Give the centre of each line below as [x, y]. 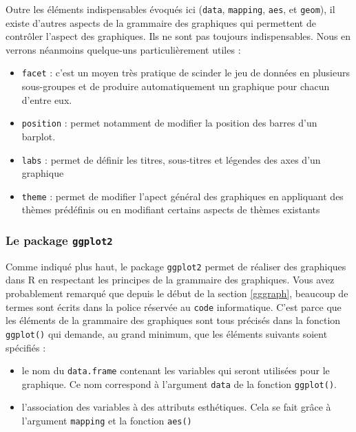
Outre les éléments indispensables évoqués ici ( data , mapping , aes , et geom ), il [170, 9]
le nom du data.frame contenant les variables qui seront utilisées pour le [176, 370]
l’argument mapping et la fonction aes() [107, 421]
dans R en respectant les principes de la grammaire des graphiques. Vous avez [170, 280]
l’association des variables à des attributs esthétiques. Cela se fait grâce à [176, 407]
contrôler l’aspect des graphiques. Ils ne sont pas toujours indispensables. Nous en [178, 36]
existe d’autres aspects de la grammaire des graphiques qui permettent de [161, 22]
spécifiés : [26, 347]
